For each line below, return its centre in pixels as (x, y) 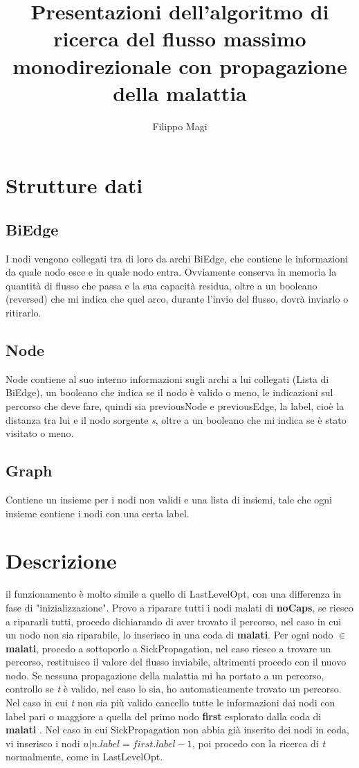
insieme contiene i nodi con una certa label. (98, 513)
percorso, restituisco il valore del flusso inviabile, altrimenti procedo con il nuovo (176, 662)
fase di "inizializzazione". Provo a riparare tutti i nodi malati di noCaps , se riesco (179, 607)
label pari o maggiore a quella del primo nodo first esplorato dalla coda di (164, 716)
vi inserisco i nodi (43, 743)
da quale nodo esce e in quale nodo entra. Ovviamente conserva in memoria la (171, 272)
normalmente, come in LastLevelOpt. (84, 757)
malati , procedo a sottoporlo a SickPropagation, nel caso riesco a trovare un (168, 648)
